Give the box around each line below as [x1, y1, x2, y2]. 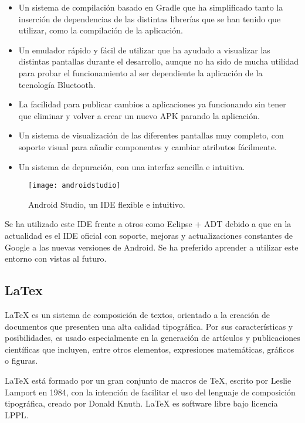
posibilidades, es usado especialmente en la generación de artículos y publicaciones [5, 331, 300, 344]
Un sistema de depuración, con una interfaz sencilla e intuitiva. [18, 160, 245, 172]
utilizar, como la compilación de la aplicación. [18, 24, 183, 36]
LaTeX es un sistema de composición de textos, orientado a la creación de [5, 308, 270, 320]
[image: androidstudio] [28, 181, 121, 190]
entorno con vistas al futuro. [5, 252, 107, 265]
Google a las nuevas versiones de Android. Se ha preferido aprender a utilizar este [5, 241, 299, 253]
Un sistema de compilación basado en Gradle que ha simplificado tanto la [18, 1, 283, 13]
